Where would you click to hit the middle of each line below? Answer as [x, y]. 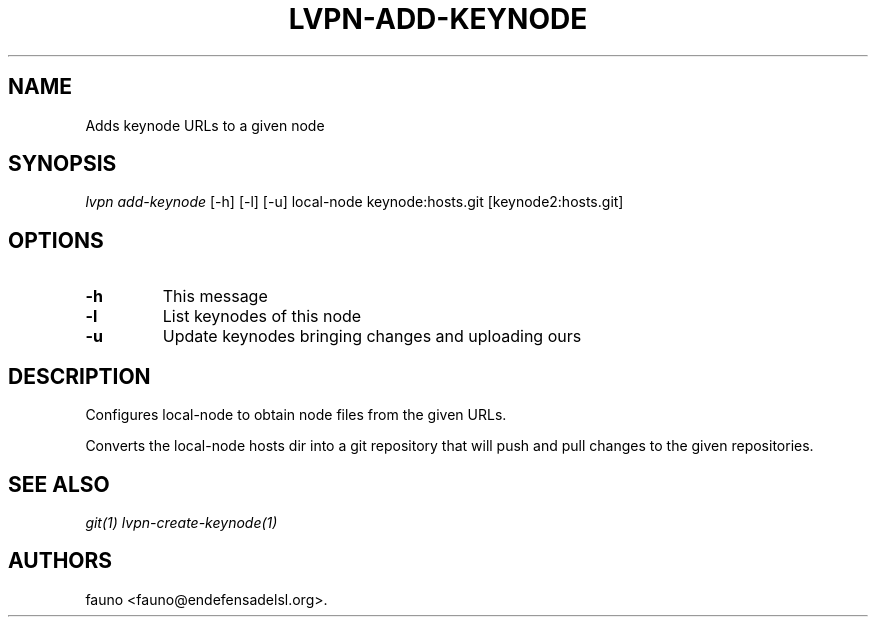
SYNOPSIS [62, 164]
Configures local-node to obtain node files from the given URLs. [296, 415]
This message [215, 296]
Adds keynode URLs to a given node [205, 125]
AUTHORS [60, 561]
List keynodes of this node [262, 316]
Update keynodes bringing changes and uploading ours [372, 336]
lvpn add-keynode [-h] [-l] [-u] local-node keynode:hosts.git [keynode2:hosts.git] [354, 202]
